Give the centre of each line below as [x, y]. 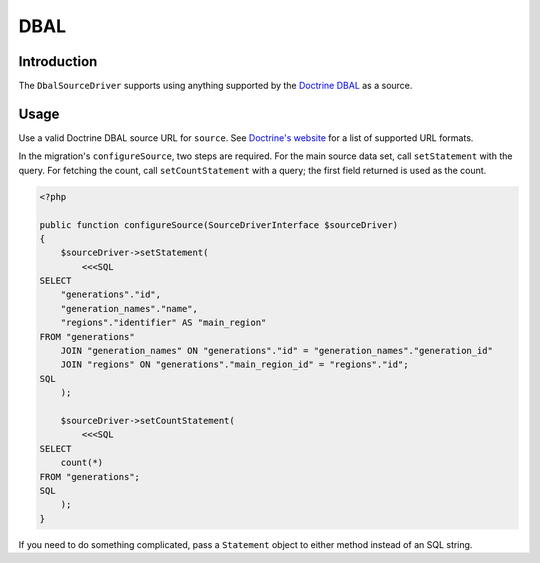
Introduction [58, 61]
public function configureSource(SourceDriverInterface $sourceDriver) [219, 224]
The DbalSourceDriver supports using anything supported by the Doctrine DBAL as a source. [215, 86]
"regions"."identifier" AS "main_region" [163, 323]
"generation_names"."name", [129, 308]
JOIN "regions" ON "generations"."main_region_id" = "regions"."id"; [234, 364]
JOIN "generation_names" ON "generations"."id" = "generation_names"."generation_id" [277, 351]
